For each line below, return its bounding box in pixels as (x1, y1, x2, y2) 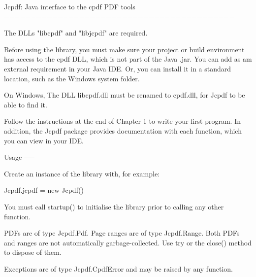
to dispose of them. (4, 247, 62, 257)
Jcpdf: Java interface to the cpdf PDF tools (4, 1, 135, 11)
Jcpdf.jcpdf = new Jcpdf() (4, 185, 84, 195)
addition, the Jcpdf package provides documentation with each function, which (4, 125, 242, 136)
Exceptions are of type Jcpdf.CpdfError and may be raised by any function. (4, 263, 233, 274)
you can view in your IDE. (4, 135, 84, 145)
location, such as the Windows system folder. (4, 73, 140, 83)
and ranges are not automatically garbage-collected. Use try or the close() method (4, 237, 252, 247)
